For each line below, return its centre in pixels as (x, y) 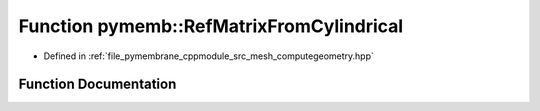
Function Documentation (97, 84)
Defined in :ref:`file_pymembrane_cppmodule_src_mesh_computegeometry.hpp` (209, 56)
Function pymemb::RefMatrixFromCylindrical (211, 26)
